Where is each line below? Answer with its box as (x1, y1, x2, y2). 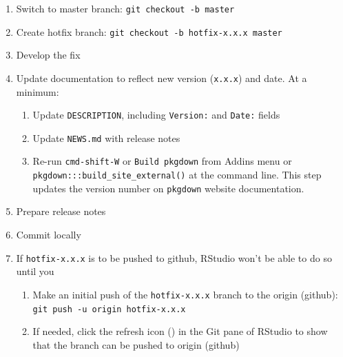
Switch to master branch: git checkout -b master (16, 1, 235, 15)
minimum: (16, 84, 59, 99)
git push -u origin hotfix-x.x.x (32, 304, 186, 314)
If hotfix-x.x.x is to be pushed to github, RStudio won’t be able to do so (16, 250, 332, 265)
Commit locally (16, 227, 81, 242)
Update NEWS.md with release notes (32, 130, 180, 145)
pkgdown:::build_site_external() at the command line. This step (32, 167, 322, 182)
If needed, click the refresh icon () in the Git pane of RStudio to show (32, 324, 328, 338)
